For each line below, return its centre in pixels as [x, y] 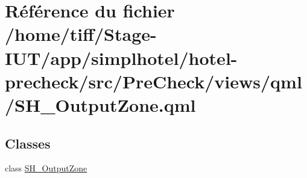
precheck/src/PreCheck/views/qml [153, 81]
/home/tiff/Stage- [81, 34]
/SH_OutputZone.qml [100, 104]
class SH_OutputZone [46, 168]
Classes [28, 143]
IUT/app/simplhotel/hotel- [121, 57]
